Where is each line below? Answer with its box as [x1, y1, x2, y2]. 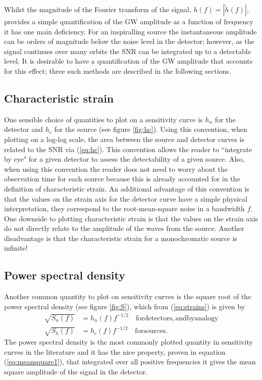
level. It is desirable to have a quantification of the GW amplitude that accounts [4, 56, 253, 66]
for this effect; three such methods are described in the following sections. [4, 65, 231, 76]
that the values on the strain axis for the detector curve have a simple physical [4, 193, 247, 204]
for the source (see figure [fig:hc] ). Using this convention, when [54, 124, 247, 134]
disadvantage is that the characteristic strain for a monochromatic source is [4, 232, 237, 243]
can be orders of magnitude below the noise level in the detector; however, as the [4, 36, 254, 46]
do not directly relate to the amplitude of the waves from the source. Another [4, 223, 244, 233]
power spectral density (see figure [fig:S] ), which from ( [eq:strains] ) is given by [4, 301, 245, 311]
